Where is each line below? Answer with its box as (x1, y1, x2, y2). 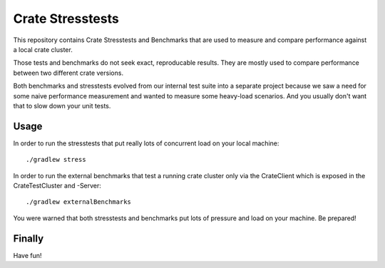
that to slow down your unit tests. (13, 101, 111, 110)
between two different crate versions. (13, 68, 124, 77)
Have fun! (13, 251, 42, 259)
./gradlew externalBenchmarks (26, 198, 132, 206)
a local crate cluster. (13, 45, 73, 53)
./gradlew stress (26, 155, 86, 164)
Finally (13, 232, 44, 244)
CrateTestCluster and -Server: (13, 181, 101, 190)
